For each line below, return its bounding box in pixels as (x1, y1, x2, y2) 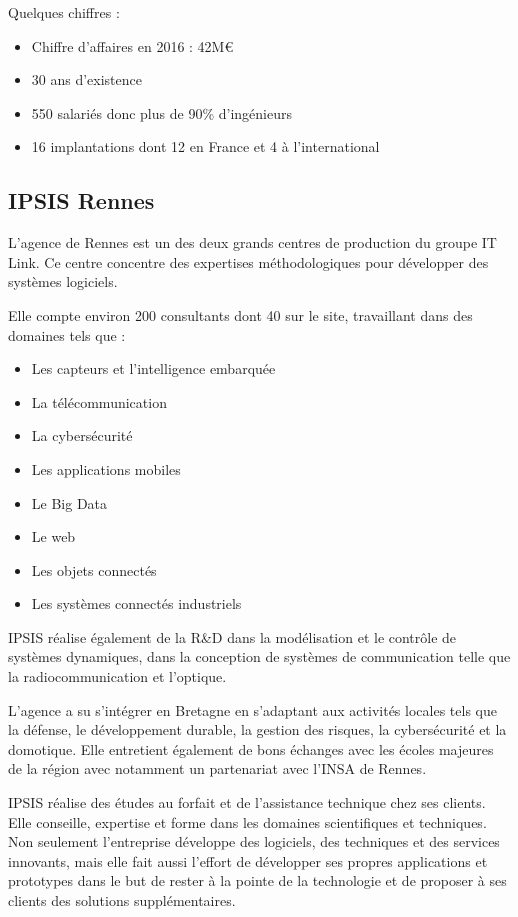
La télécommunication (31, 391, 167, 412)
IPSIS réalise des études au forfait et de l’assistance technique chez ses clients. (8, 792, 486, 813)
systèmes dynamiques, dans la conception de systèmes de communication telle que (8, 646, 511, 667)
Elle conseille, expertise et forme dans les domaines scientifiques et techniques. (8, 811, 487, 832)
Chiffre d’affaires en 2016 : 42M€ (31, 35, 234, 56)
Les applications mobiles (31, 458, 181, 479)
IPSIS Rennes (8, 185, 155, 216)
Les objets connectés (31, 559, 157, 580)
